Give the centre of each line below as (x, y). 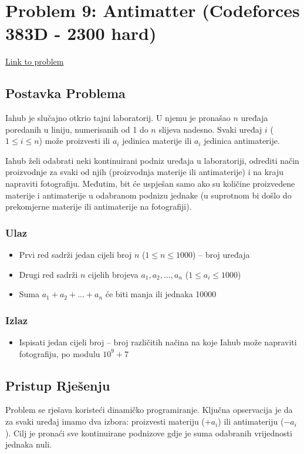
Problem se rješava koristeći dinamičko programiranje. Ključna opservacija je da (149, 410)
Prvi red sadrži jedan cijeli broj (75, 255)
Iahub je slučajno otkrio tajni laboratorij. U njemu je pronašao (118, 118)
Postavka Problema (65, 93)
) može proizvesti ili (75, 141)
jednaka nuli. (28, 444)
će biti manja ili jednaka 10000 (161, 294)
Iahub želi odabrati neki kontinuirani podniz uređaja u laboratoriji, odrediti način (152, 160)
